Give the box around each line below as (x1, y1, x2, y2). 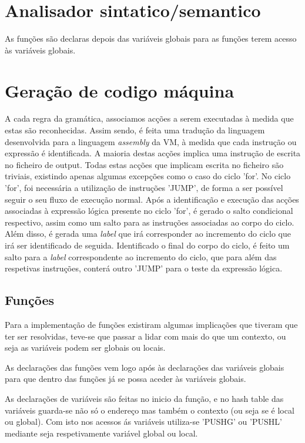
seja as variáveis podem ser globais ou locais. (5, 341, 166, 354)
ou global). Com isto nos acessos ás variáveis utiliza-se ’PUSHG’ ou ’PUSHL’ (5, 415, 282, 428)
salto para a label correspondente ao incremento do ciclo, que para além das (5, 250, 277, 263)
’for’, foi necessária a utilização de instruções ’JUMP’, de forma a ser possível (5, 182, 283, 193)
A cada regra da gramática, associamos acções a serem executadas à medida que (5, 112, 294, 125)
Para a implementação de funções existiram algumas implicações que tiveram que (5, 318, 298, 330)
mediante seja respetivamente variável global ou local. (5, 427, 198, 439)
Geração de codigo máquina (5, 78, 234, 102)
